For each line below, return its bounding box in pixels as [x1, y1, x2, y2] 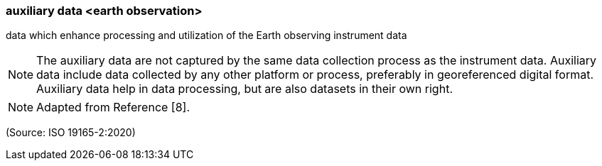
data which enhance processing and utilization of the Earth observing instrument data [6, 29, 407, 42]
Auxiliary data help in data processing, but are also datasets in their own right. [36, 82, 453, 96]
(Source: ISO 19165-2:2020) [6, 126, 136, 139]
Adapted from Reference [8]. [36, 100, 190, 115]
